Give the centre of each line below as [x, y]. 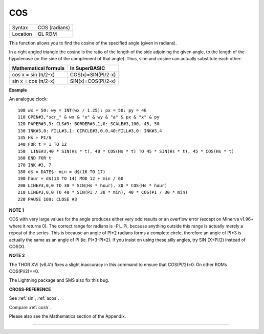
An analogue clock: [29, 99]
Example [18, 90]
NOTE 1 [17, 210]
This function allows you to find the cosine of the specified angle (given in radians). [93, 43]
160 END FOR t [34, 158]
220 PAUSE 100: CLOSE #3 [47, 199]
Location [22, 34]
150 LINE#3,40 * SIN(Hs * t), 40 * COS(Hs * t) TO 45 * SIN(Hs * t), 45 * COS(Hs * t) [126, 151]
